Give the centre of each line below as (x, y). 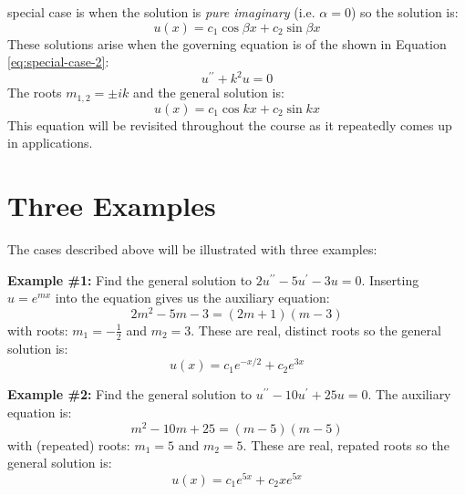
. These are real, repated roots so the (346, 444)
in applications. (50, 143)
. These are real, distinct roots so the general (316, 330)
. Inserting (390, 279)
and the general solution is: (208, 93)
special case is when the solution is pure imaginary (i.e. (161, 12)
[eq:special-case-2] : (58, 62)
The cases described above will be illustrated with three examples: (192, 249)
